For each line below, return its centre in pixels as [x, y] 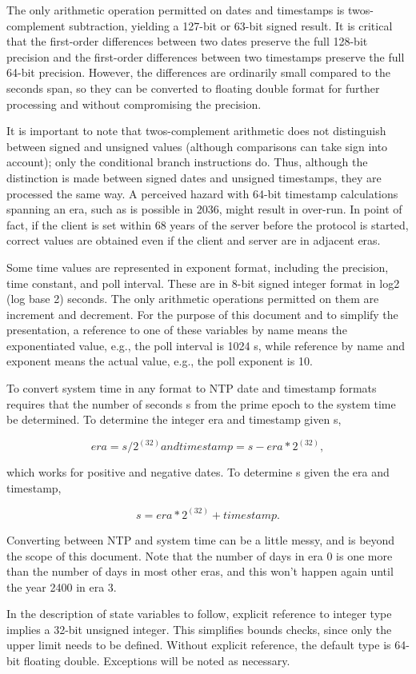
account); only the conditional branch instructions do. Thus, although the [187, 162]
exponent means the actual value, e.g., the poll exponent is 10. [160, 361]
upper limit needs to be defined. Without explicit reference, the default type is [199, 645]
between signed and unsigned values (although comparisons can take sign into [197, 146]
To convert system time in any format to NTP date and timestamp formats [192, 388]
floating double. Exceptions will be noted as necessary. [157, 661]
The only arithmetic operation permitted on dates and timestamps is [176, 10]
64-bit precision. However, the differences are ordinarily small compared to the [198, 72]
